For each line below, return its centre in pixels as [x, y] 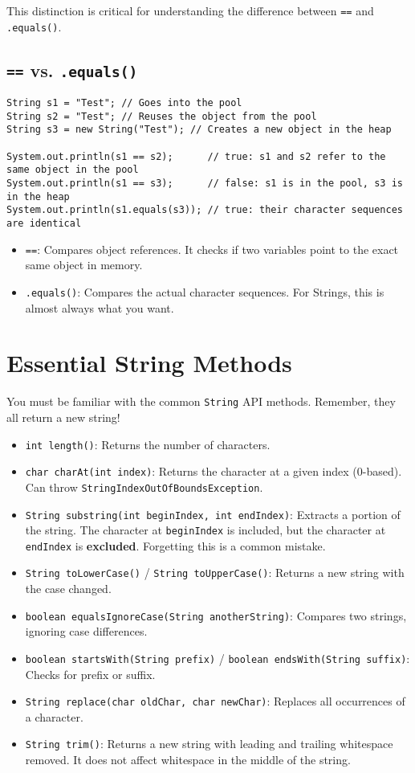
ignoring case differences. [86, 631]
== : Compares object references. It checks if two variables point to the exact [212, 249]
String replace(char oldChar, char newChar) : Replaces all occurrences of [215, 701]
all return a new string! [63, 417]
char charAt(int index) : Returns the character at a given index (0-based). [214, 471]
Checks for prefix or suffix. [90, 674]
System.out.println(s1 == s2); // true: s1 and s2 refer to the [196, 156]
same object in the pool [73, 170]
